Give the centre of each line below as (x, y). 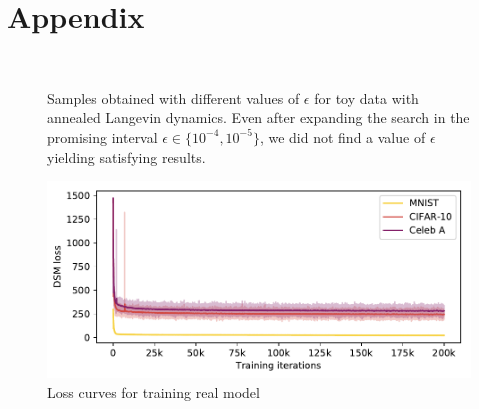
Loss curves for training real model (153, 391)
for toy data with (366, 97)
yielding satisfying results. (126, 156)
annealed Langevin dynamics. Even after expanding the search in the (258, 117)
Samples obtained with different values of (173, 97)
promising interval (102, 136)
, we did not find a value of (342, 136)
